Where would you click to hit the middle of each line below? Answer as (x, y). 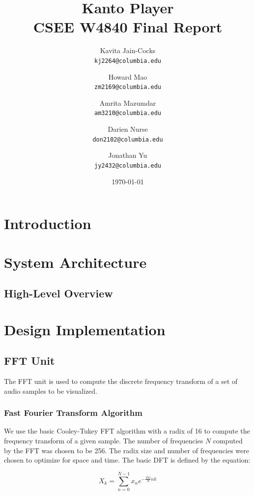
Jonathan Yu (128, 155)
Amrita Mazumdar (128, 102)
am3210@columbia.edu (128, 113)
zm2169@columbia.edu (128, 87)
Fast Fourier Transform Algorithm (73, 413)
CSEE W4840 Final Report (128, 27)
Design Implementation (85, 329)
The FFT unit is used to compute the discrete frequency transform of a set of (121, 381)
